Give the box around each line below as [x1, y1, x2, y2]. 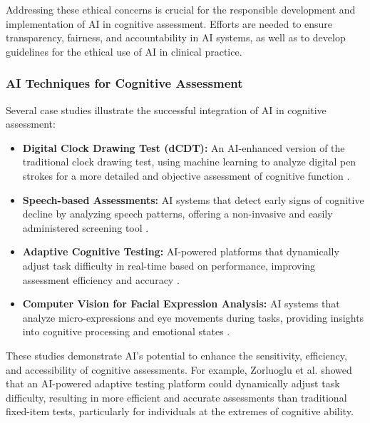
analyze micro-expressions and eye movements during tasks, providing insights [22, 310, 364, 325]
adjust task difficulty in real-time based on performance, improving [22, 258, 316, 272]
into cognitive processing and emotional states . [22, 324, 230, 339]
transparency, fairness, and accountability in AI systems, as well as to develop [6, 30, 346, 45]
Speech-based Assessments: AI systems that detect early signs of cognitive [22, 192, 364, 207]
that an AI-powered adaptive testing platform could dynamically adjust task [6, 376, 340, 391]
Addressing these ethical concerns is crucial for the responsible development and [6, 2, 356, 16]
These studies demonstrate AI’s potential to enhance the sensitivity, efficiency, [6, 347, 347, 362]
